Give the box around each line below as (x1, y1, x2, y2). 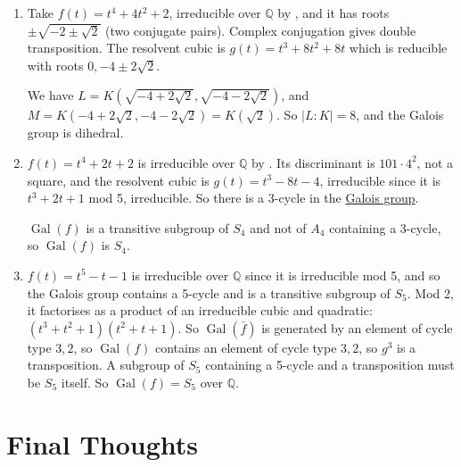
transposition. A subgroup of (27, 355, 185, 374)
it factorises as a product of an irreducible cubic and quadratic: (27, 301, 373, 320)
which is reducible (349, 38, 448, 57)
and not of (250, 218, 307, 237)
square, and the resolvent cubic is (27, 171, 210, 189)
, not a (416, 153, 454, 171)
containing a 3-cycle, (329, 218, 441, 237)
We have (27, 86, 74, 104)
